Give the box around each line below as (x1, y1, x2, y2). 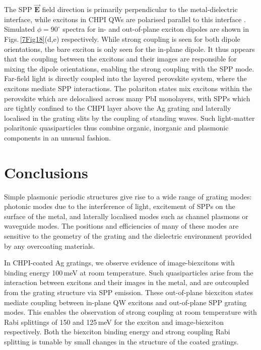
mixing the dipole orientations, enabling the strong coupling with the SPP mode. (4, 63, 254, 74)
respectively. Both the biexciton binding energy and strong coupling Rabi (4, 326, 230, 337)
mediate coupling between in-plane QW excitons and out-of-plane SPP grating (4, 297, 247, 307)
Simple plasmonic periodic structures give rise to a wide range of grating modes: (4, 191, 252, 201)
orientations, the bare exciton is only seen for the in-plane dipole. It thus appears (4, 43, 255, 54)
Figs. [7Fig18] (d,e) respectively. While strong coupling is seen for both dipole (4, 34, 240, 44)
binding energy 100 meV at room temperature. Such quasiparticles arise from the (4, 267, 253, 277)
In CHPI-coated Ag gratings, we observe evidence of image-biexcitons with (4, 257, 235, 268)
